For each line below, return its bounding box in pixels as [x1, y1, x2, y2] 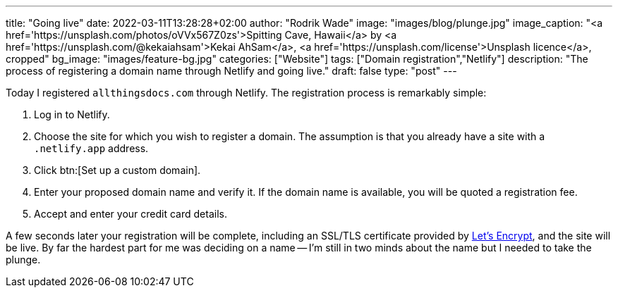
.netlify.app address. [34, 142, 149, 154]
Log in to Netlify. [34, 108, 110, 120]
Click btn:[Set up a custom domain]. [34, 164, 201, 176]
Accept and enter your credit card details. [34, 208, 227, 220]
